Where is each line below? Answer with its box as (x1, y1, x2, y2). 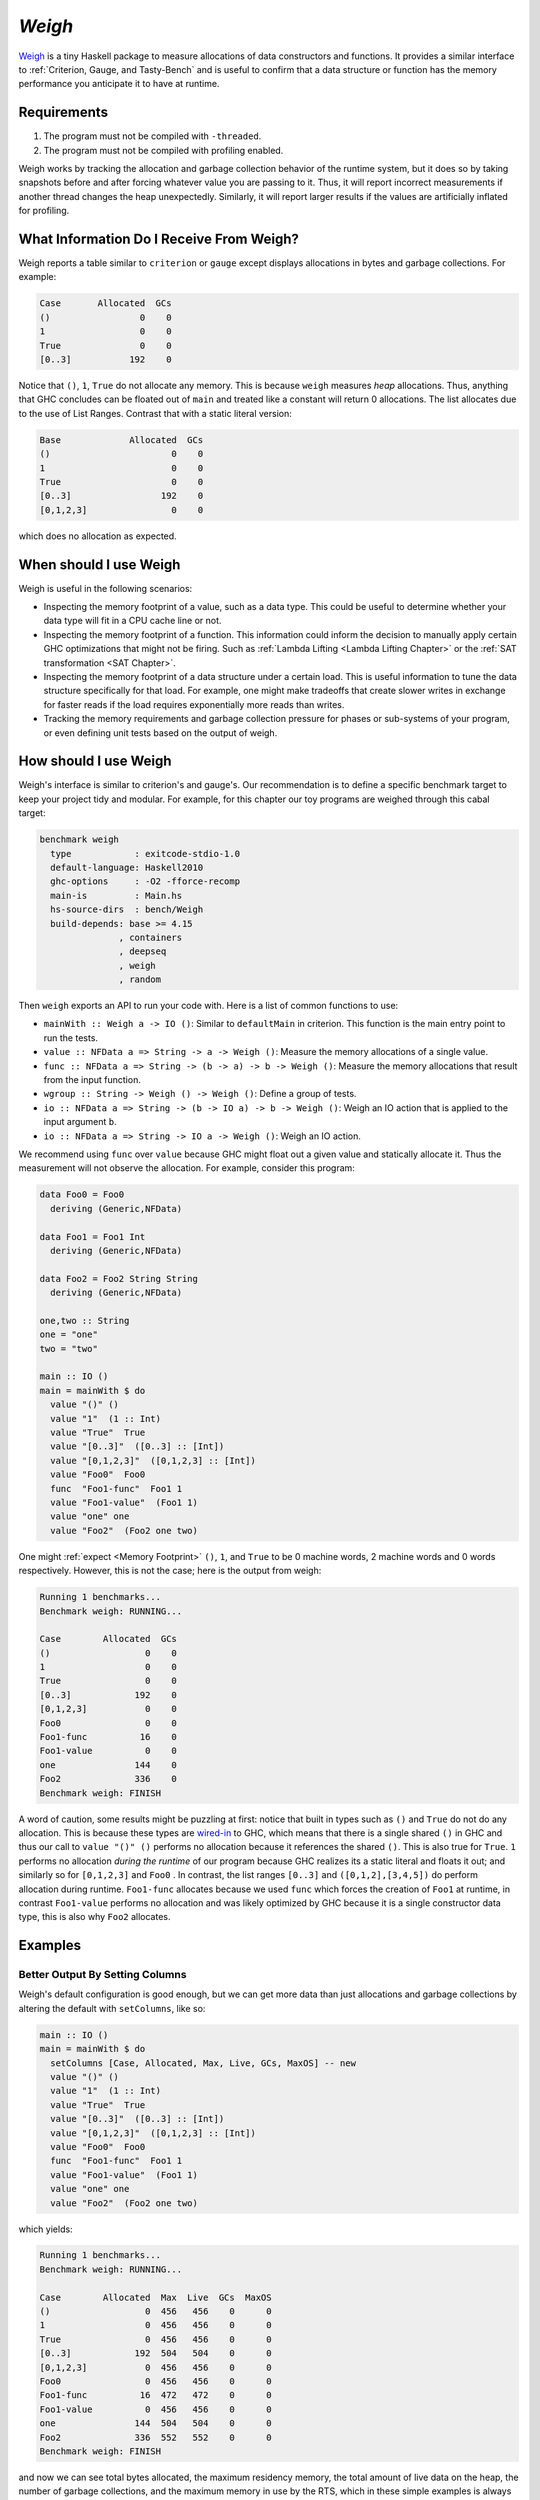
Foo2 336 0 (39, 1773, 177, 1785)
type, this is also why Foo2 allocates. (18, 1911, 171, 1923)
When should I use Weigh (18, 556, 181, 573)
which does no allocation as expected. (18, 530, 177, 542)
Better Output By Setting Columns (18, 1968, 187, 1982)
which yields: (18, 2223, 74, 2235)
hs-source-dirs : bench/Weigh (50, 904, 204, 915)
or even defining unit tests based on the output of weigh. (43, 726, 278, 739)
